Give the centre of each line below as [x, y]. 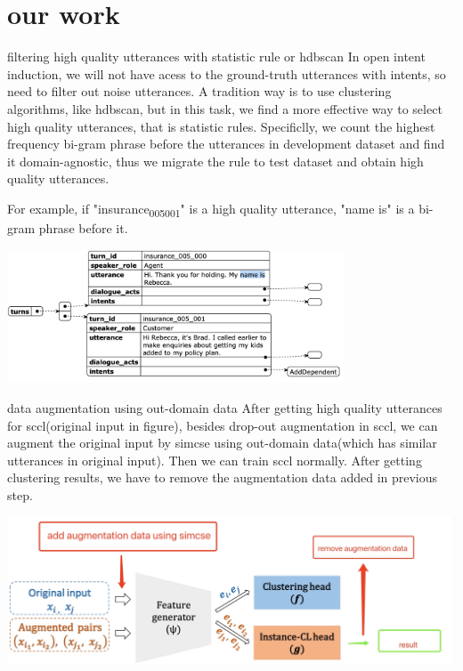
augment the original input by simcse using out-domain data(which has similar [222, 443]
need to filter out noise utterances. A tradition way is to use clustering [199, 91]
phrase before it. [83, 228]
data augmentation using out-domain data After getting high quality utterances [225, 408]
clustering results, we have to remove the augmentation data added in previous [223, 477]
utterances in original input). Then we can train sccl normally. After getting [215, 460]
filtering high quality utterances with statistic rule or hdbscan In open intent [216, 57]
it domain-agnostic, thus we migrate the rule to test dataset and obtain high [215, 161]
